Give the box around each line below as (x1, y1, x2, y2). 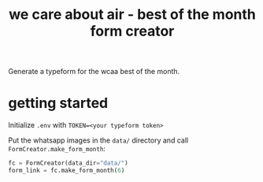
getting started (8, 95, 109, 112)
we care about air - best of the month (9, 6, 256, 24)
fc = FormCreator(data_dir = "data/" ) (8, 159, 128, 167)
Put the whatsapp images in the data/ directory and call (8, 136, 189, 145)
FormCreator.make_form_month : (8, 144, 106, 154)
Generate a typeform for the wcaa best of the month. (8, 67, 180, 76)
